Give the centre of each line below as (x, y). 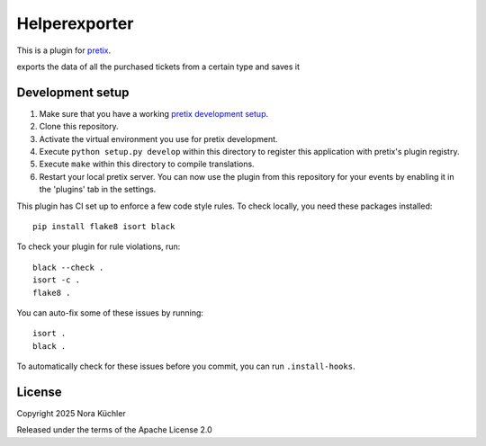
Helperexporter (75, 23)
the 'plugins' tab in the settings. (98, 190)
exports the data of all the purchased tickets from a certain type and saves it (158, 67)
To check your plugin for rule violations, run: (99, 246)
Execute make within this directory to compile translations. (147, 164)
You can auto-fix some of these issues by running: (110, 312)
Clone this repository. (79, 127)
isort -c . (57, 280)
